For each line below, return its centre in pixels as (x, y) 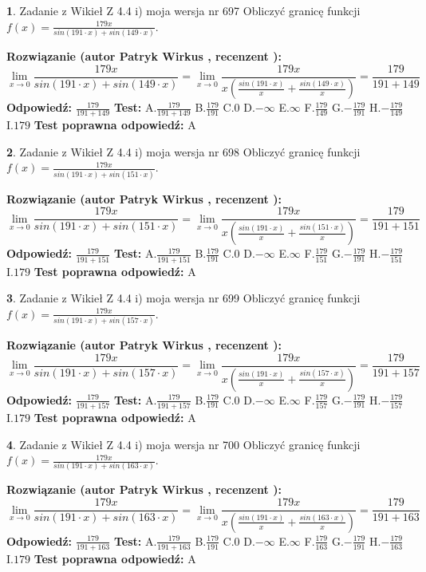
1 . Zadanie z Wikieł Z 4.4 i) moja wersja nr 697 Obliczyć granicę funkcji (183, 10)
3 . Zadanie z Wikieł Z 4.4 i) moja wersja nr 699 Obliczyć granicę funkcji (183, 298)
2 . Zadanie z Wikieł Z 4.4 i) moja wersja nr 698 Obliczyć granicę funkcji (183, 151)
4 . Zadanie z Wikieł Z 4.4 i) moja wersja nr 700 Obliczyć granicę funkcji (183, 444)
